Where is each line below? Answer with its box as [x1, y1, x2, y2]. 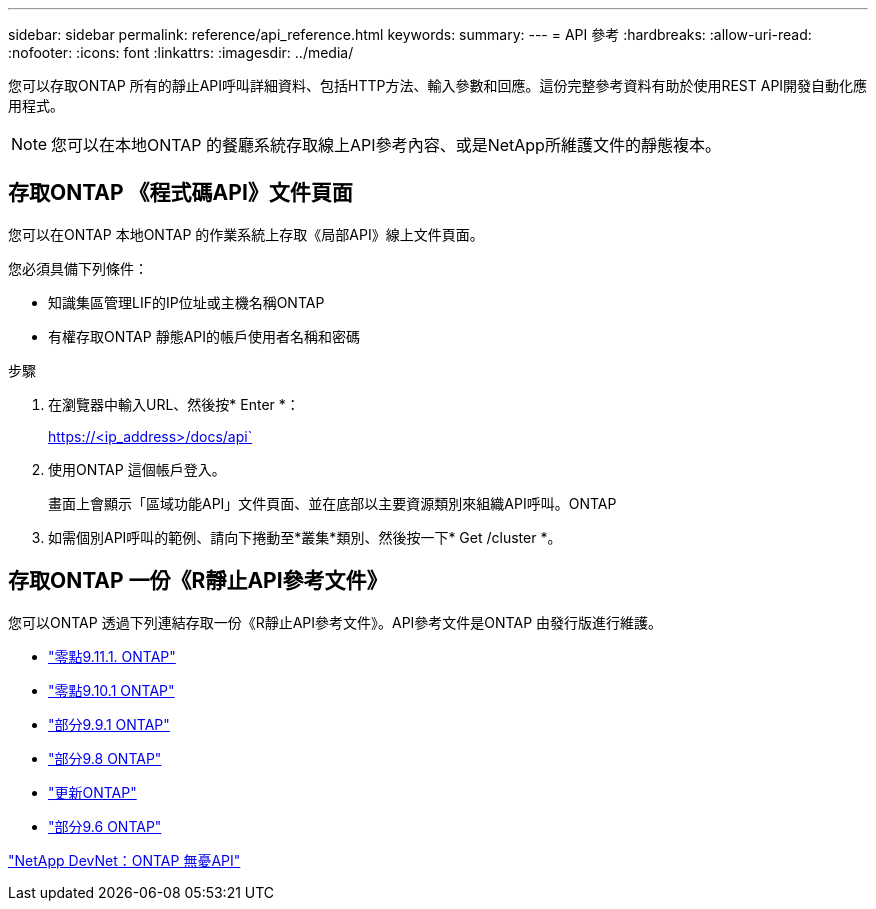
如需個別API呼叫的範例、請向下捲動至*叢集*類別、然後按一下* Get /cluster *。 [48, 528, 562, 546]
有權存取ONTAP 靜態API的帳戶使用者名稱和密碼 [48, 327, 360, 345]
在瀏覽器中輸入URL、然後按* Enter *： [48, 395, 300, 413]
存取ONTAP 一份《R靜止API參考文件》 [8, 568, 388, 594]
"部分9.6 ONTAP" [48, 817, 162, 835]
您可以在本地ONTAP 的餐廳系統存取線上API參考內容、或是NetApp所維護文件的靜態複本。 [51, 135, 721, 155]
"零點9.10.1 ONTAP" [48, 681, 175, 699]
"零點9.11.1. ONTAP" [48, 647, 176, 665]
